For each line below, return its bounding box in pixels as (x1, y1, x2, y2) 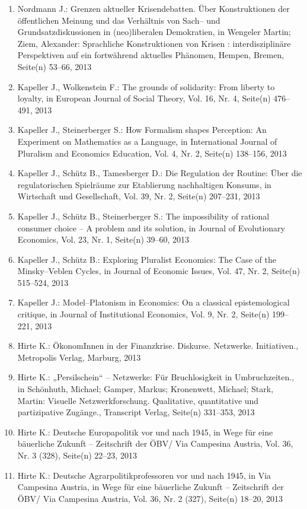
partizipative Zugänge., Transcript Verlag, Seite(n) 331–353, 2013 (17, 406, 255, 418)
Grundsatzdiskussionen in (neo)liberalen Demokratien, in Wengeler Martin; (17, 26, 291, 38)
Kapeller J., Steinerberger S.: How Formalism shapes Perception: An (17, 123, 267, 136)
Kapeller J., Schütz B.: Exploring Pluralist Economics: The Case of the (17, 253, 276, 265)
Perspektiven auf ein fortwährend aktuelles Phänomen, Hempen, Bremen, (17, 49, 284, 61)
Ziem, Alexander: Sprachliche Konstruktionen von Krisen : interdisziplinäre (17, 37, 291, 49)
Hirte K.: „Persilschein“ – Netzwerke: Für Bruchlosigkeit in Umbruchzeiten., (17, 371, 295, 383)
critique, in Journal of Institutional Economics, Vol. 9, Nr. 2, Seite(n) (17, 308, 270, 320)
